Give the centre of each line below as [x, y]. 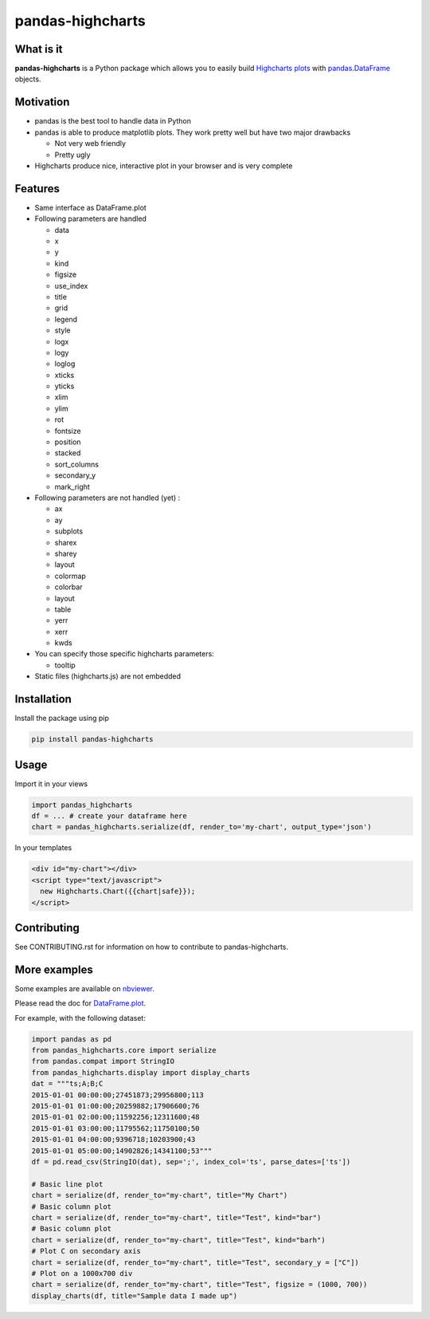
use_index [71, 285]
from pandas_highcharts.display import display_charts [141, 1072]
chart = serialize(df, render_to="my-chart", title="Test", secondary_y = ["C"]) [195, 1262]
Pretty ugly [72, 155]
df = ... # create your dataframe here [109, 816]
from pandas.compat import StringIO [103, 1061]
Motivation [42, 102]
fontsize [68, 431]
